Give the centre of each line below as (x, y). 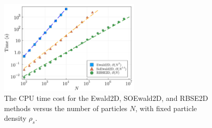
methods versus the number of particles (66, 108)
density (15, 118)
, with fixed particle (166, 108)
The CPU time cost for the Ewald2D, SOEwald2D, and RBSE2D (106, 98)
